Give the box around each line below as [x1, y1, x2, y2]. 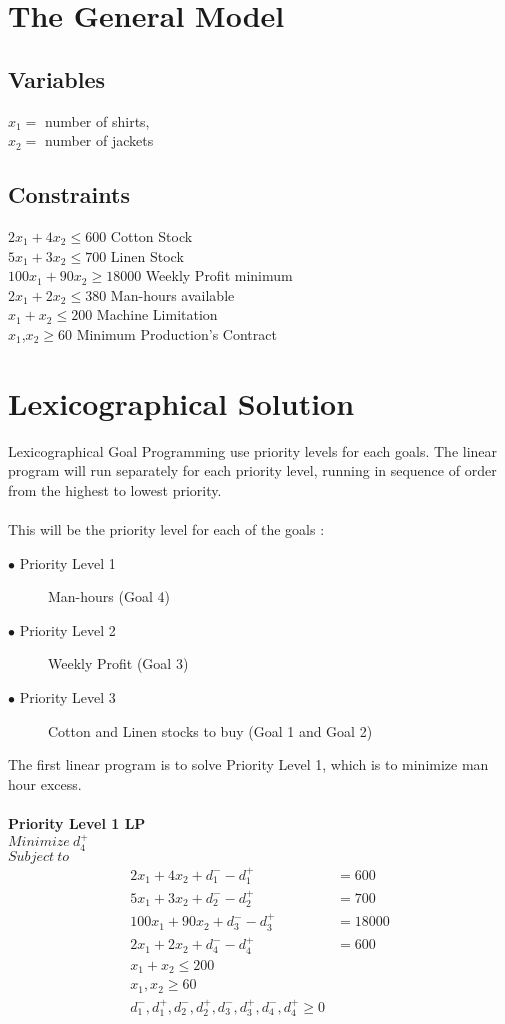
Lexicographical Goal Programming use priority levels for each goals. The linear [8, 440, 498, 461]
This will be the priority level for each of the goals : [8, 519, 325, 540]
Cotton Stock [110, 225, 193, 246]
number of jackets [45, 130, 154, 151]
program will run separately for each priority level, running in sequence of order [8, 460, 497, 481]
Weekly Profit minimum [145, 265, 293, 286]
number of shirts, [45, 110, 150, 131]
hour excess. [8, 773, 82, 794]
